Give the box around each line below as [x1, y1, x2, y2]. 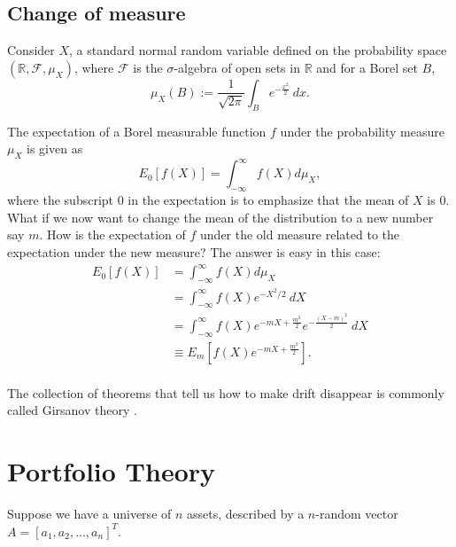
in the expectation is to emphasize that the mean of [128, 191, 409, 209]
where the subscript [7, 191, 114, 209]
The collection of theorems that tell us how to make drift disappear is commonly [7, 383, 444, 402]
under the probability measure [280, 121, 444, 140]
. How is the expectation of [39, 225, 186, 244]
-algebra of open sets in [174, 58, 300, 76]
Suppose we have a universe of [7, 504, 172, 522]
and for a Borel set [316, 58, 418, 76]
